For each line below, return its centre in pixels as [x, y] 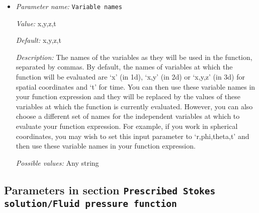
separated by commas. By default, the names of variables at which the [124, 67]
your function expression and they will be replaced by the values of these [128, 96]
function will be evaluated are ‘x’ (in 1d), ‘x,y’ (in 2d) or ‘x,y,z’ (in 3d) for [130, 77]
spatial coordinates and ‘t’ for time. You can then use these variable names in [136, 86]
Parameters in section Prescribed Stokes [110, 190]
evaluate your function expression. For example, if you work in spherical [127, 126]
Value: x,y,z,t [36, 23]
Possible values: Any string [57, 162]
